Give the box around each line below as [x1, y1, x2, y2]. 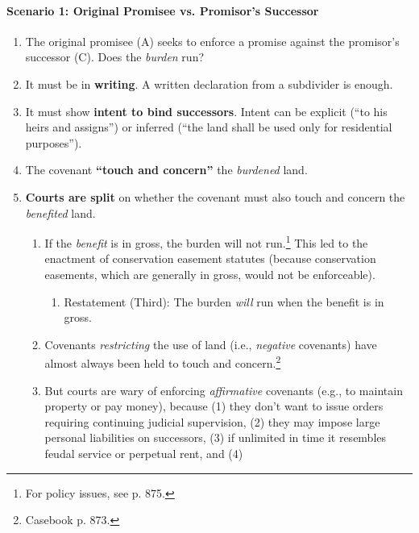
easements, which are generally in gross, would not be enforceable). [44, 265, 375, 282]
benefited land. [25, 204, 96, 221]
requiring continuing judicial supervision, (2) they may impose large [44, 413, 380, 430]
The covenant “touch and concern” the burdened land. [25, 161, 308, 178]
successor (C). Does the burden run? [25, 48, 205, 65]
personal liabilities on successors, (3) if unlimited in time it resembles [44, 429, 387, 446]
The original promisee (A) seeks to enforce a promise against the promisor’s [25, 32, 400, 49]
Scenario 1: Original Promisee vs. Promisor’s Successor [6, 2, 319, 19]
